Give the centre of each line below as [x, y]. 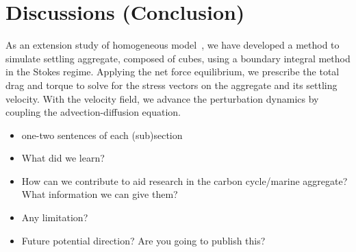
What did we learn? [63, 158]
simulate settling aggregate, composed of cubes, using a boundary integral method [178, 58]
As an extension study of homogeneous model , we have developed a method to [173, 45]
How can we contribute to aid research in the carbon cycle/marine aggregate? [185, 180]
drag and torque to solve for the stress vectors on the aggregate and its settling [171, 85]
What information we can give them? [100, 194]
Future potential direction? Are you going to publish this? [143, 240]
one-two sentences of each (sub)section [102, 135]
